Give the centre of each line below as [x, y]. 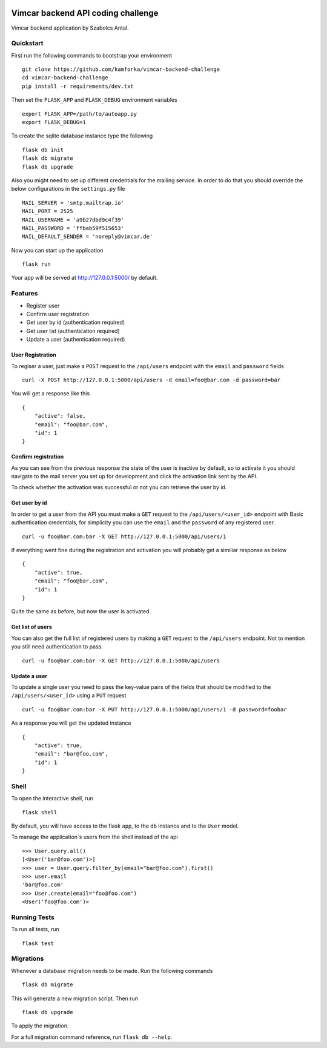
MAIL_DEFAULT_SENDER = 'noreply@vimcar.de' [88, 237]
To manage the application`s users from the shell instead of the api [94, 837]
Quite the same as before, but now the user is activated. [81, 611]
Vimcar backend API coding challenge [85, 13]
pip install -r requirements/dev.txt [78, 86]
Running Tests [33, 917]
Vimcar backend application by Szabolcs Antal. [70, 28]
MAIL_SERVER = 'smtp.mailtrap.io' [73, 203]
